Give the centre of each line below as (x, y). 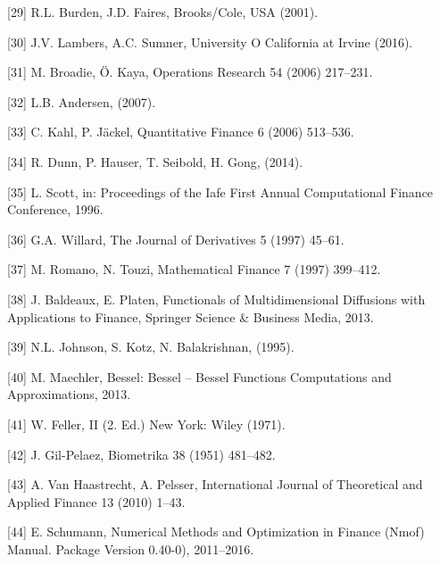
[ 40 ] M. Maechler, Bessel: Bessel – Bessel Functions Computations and (199, 376)
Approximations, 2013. (69, 394)
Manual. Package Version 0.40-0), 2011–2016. (131, 548)
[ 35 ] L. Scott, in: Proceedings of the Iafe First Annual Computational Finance (220, 191)
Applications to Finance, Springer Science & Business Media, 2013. (191, 316)
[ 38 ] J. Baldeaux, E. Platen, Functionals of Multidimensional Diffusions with (216, 299)
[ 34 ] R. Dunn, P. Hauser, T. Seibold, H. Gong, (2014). (155, 161)
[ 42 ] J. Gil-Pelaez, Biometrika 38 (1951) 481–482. (141, 454)
